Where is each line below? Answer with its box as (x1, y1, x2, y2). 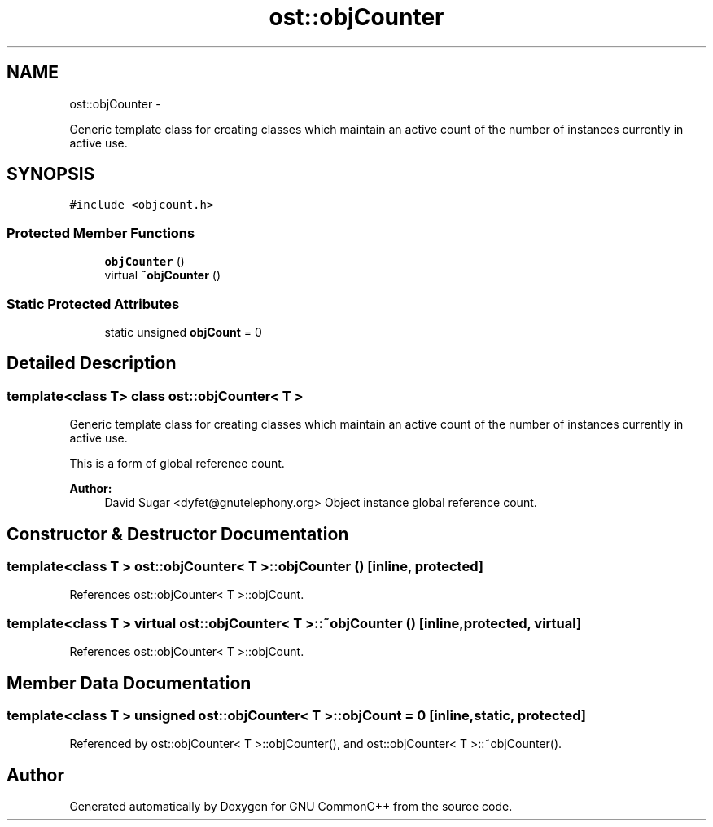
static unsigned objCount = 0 (104, 324, 262, 339)
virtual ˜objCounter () (104, 268, 221, 283)
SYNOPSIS (7, 164, 95, 185)
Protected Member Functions (7, 224, 195, 241)
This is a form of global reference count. (69, 456, 285, 471)
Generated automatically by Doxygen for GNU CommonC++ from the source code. (69, 799, 513, 814)
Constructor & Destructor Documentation (7, 523, 349, 544)
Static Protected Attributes (7, 295, 180, 312)
